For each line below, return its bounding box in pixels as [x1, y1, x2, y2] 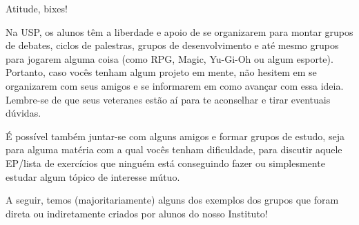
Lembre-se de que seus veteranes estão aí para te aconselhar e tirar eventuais [6, 92, 331, 106]
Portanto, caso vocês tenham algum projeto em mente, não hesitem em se [6, 65, 317, 79]
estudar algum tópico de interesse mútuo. [6, 169, 180, 184]
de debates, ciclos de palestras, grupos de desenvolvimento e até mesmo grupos [6, 38, 339, 52]
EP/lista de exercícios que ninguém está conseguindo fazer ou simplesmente [6, 155, 325, 170]
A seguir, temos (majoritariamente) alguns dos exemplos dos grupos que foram [6, 193, 339, 207]
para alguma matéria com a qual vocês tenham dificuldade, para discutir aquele [6, 142, 342, 157]
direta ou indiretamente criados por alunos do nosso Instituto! [6, 206, 268, 220]
